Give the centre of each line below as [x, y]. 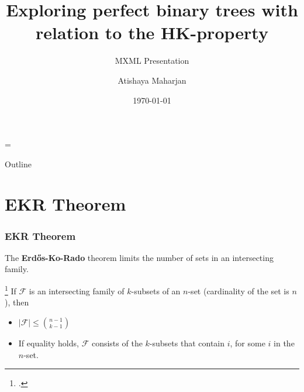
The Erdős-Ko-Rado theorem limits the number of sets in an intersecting [139, 257]
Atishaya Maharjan [152, 80]
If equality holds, [49, 343]
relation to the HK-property [152, 32]
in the [284, 343]
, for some [248, 343]
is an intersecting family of [77, 290]
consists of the [117, 343]
